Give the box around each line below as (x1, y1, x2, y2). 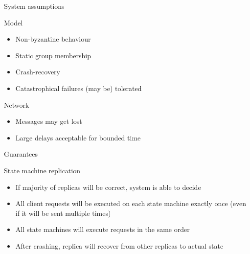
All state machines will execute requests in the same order (15, 224, 190, 234)
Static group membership (15, 50, 91, 60)
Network (4, 99, 29, 110)
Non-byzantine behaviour (15, 34, 91, 44)
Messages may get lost (15, 116, 82, 126)
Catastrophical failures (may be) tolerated (15, 83, 142, 93)
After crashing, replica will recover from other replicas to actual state (15, 240, 224, 251)
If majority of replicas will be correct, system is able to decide (15, 182, 201, 192)
